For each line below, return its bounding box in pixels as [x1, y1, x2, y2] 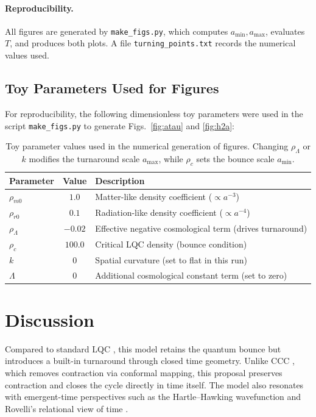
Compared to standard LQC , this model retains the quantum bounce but [5, 342, 281, 355]
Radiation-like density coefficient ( [95, 206, 223, 219]
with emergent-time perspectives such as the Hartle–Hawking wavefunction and [5, 390, 301, 403]
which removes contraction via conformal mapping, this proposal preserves [5, 366, 283, 379]
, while [158, 152, 183, 165]
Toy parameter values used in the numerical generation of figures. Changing [5, 140, 289, 152]
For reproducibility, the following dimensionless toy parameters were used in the [5, 107, 303, 119]
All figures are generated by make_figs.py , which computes [5, 24, 228, 37]
